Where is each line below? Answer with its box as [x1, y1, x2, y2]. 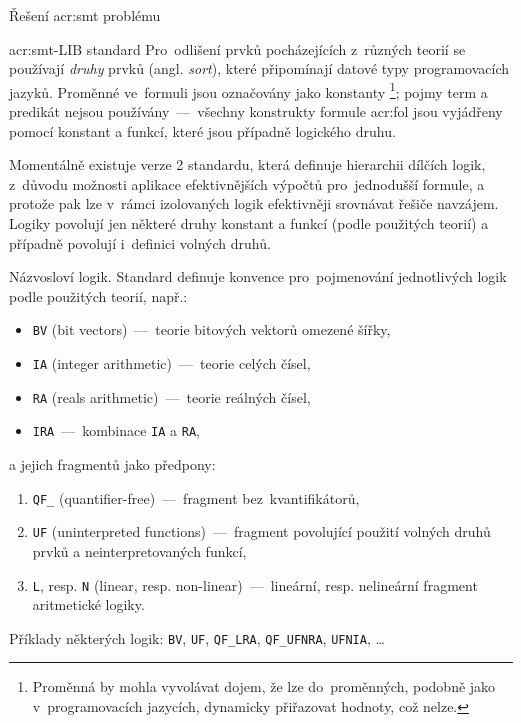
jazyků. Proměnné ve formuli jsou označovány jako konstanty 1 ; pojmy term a [9, 78, 488, 102]
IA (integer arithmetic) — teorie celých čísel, [32, 353, 311, 374]
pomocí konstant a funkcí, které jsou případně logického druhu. [9, 120, 396, 141]
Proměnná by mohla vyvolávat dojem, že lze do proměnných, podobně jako [32, 676, 496, 697]
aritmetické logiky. [32, 594, 145, 615]
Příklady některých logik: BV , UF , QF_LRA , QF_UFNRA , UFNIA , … [9, 627, 385, 648]
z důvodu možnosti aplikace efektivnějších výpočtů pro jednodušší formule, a [9, 173, 485, 194]
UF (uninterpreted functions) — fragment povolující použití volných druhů [32, 521, 491, 542]
